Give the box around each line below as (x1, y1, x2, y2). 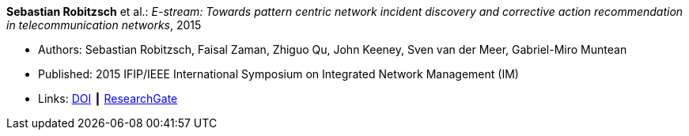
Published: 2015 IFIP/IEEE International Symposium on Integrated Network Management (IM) (38, 67, 519, 81)
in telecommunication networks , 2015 (6, 18, 202, 32)
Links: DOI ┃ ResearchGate (38, 92, 178, 105)
